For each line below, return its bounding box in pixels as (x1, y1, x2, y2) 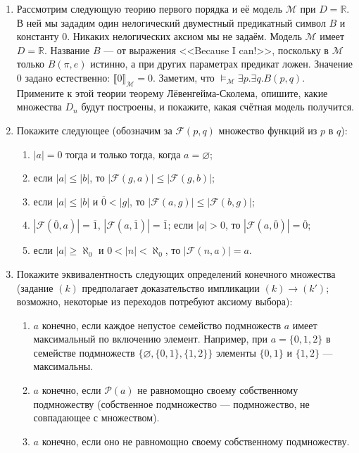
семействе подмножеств (33, 345, 135, 359)
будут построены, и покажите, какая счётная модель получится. (81, 99, 355, 114)
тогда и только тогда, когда (65, 146, 181, 161)
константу (16, 29, 59, 44)
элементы (215, 345, 256, 359)
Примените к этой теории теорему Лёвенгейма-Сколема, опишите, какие (16, 85, 328, 100)
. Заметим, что (152, 70, 215, 84)
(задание (16, 280, 53, 295)
